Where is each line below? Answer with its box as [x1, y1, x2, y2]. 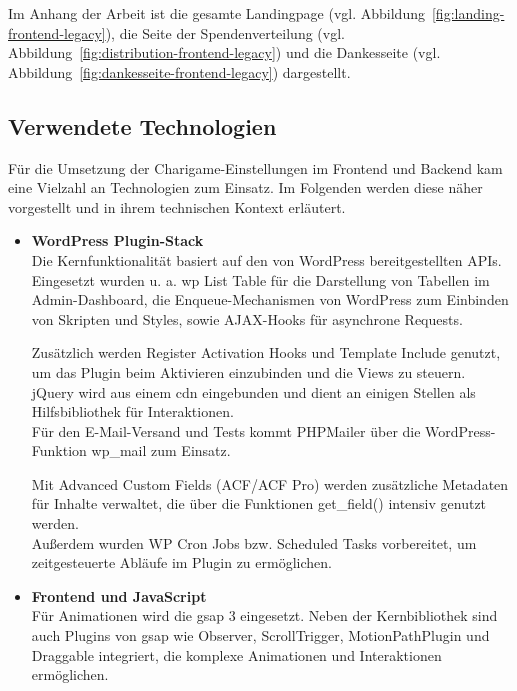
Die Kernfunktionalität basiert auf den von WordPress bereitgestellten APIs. [31, 249, 502, 270]
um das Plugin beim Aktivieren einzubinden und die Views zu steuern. [31, 361, 466, 382]
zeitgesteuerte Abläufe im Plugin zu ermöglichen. [31, 552, 332, 573]
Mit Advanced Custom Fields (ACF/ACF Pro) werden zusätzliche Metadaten [31, 473, 509, 494]
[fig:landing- [431, 3, 505, 23]
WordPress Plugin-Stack [31, 230, 204, 251]
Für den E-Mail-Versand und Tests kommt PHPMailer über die [31, 420, 421, 441]
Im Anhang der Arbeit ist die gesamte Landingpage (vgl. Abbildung [8, 3, 425, 23]
